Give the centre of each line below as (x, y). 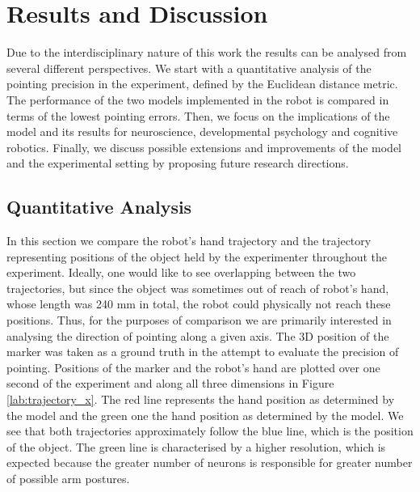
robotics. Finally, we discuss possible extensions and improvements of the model (204, 147)
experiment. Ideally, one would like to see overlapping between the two (181, 272)
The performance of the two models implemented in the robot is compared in (198, 99)
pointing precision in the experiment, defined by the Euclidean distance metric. (202, 84)
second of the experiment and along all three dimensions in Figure (170, 383)
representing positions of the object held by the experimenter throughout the (197, 256)
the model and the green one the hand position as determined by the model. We (205, 415)
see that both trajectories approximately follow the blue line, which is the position (210, 431)
